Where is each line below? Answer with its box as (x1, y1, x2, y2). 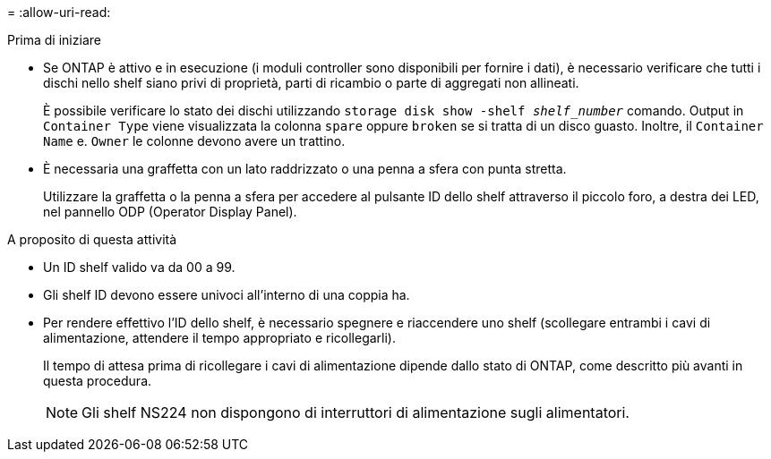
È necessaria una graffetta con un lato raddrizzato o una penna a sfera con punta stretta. (43, 161, 567, 176)
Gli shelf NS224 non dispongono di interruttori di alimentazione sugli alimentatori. (81, 404, 630, 421)
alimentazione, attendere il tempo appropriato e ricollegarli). (43, 330, 396, 345)
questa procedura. (43, 373, 152, 388)
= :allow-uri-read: (7, 4, 111, 20)
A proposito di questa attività (7, 232, 177, 247)
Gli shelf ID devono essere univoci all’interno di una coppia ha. (43, 287, 410, 302)
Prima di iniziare (7, 32, 101, 47)
